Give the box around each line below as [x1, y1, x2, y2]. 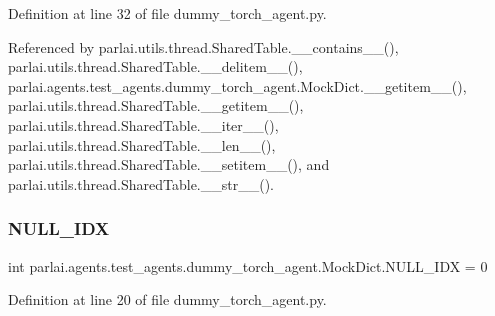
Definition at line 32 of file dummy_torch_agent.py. [8, 3, 327, 23]
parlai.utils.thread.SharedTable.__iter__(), [8, 114, 279, 135]
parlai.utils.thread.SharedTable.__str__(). [8, 173, 274, 194]
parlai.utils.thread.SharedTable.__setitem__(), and [8, 154, 330, 175]
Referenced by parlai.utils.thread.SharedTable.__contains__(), [8, 36, 399, 57]
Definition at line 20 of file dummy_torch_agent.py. [8, 289, 327, 310]
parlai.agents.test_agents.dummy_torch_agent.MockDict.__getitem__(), [8, 75, 467, 96]
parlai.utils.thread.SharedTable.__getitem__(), [8, 95, 304, 116]
